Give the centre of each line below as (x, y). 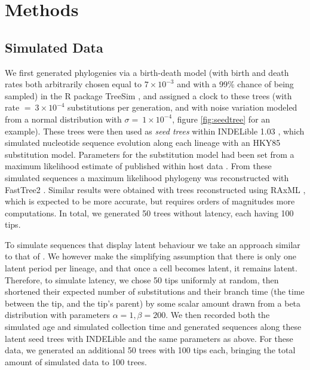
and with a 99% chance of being (235, 84)
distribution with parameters (58, 315)
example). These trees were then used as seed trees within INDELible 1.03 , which (155, 131)
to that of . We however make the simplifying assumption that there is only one (151, 256)
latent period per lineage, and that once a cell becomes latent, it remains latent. (151, 268)
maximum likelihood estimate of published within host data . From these (138, 166)
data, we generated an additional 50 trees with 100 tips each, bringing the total (150, 350)
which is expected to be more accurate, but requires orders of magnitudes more (150, 201)
